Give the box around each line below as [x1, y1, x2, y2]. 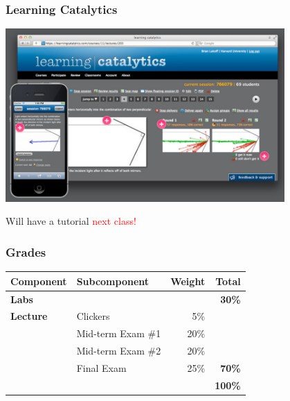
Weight [170, 273, 206, 288]
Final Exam [76, 360, 127, 375]
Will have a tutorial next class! [6, 214, 136, 228]
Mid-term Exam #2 [76, 343, 161, 358]
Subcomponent [76, 273, 149, 288]
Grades [6, 243, 46, 260]
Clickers [76, 309, 110, 323]
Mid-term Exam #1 [76, 326, 161, 341]
